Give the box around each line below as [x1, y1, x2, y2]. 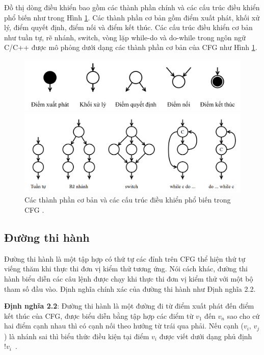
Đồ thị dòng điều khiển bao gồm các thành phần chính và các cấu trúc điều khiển [4, 2, 260, 12]
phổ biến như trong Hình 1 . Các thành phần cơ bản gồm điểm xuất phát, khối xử [4, 12, 260, 22]
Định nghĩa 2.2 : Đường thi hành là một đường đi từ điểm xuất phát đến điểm [4, 300, 254, 311]
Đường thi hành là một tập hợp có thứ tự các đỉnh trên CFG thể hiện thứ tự [4, 253, 246, 264]
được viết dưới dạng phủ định [159, 331, 252, 341]
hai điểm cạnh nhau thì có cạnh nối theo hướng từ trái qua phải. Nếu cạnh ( [4, 320, 244, 331]
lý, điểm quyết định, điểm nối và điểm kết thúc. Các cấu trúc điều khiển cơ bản [4, 22, 253, 33]
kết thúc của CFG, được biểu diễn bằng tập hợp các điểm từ [4, 310, 194, 321]
